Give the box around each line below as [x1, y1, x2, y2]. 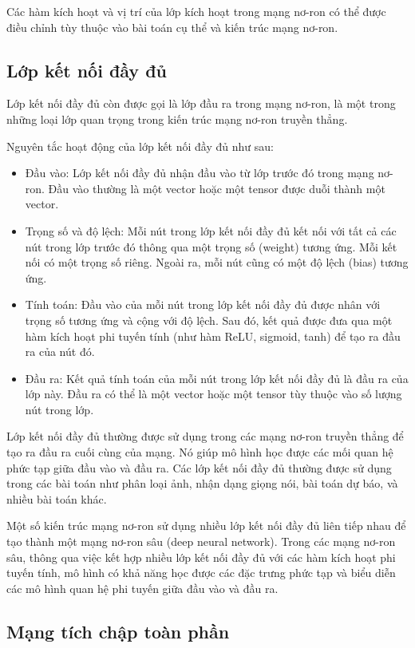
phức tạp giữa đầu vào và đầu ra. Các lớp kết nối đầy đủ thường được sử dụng [6, 459, 392, 476]
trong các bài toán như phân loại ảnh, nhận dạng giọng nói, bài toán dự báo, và [6, 475, 398, 492]
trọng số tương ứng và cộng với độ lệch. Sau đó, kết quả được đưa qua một [25, 311, 393, 328]
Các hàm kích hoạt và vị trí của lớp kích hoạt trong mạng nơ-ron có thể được [6, 3, 386, 19]
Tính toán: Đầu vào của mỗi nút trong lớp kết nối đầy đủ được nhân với [25, 296, 381, 313]
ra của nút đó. [25, 343, 95, 360]
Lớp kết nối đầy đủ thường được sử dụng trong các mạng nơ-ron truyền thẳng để [6, 428, 404, 445]
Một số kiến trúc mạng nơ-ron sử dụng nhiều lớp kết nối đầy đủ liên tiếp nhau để [6, 517, 406, 534]
